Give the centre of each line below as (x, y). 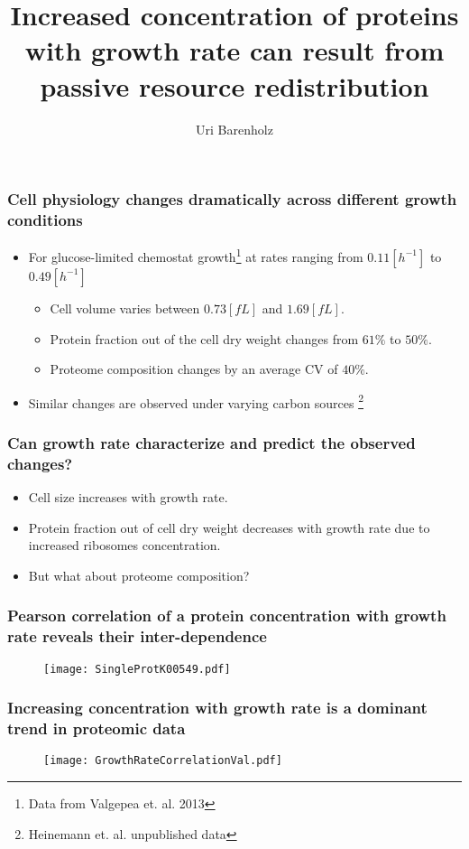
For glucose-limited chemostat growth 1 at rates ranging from (196, 255)
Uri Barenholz (234, 129)
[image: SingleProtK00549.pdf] (137, 669)
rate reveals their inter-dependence (137, 636)
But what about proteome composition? (139, 575)
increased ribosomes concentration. (124, 545)
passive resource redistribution (234, 85)
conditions (45, 220)
